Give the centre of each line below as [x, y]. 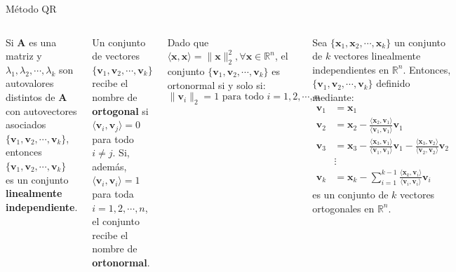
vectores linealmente [377, 56]
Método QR [31, 8]
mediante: [333, 96]
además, [109, 166]
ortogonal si [120, 110]
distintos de [31, 96]
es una [43, 42]
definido [393, 83]
